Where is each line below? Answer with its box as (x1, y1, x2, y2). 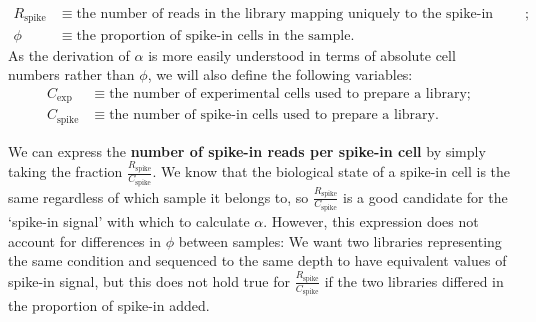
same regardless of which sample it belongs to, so (8, 186, 309, 207)
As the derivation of (8, 44, 130, 65)
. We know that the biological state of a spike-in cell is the (152, 161, 511, 182)
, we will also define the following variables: (147, 64, 413, 85)
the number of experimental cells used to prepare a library (109, 86, 467, 101)
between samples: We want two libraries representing (178, 230, 502, 251)
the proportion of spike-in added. (8, 295, 210, 316)
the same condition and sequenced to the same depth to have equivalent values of (8, 250, 507, 271)
